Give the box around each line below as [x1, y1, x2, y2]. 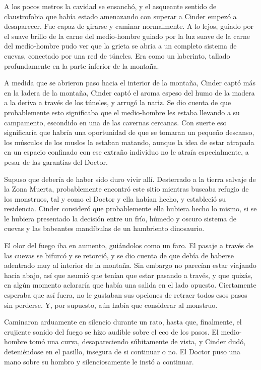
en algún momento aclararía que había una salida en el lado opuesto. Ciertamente [4, 280, 256, 290]
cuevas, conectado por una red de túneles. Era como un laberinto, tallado [4, 50, 230, 61]
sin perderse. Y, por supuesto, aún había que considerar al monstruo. [4, 299, 218, 310]
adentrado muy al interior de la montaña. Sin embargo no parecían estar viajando [4, 260, 256, 270]
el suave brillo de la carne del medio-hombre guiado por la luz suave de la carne [4, 30, 250, 41]
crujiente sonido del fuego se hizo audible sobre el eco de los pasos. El [4, 326, 219, 337]
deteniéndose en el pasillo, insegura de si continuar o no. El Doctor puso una [4, 346, 241, 356]
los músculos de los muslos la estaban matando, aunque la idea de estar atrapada [4, 136, 254, 147]
